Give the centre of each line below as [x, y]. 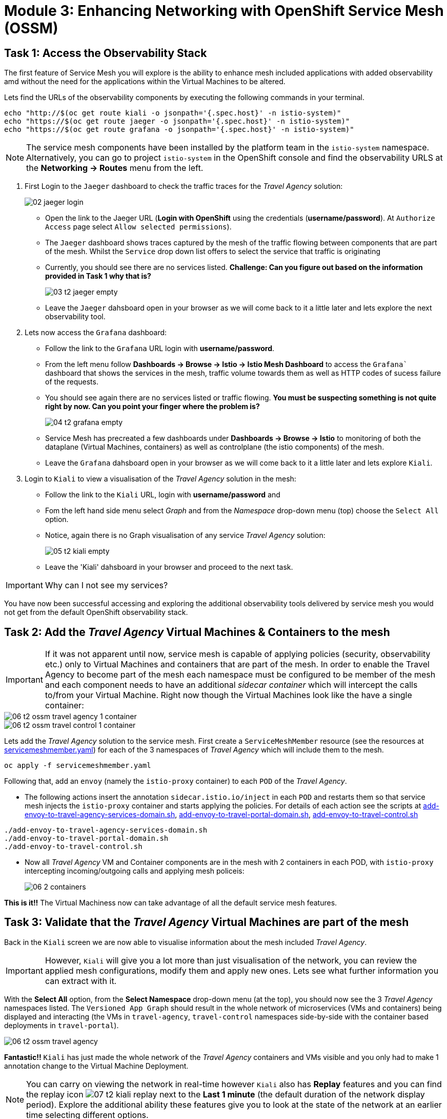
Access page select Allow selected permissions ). [138, 227]
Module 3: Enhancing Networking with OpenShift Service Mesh [224, 11]
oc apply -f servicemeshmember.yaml [78, 766]
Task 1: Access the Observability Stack [106, 53]
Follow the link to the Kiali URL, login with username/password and [163, 495]
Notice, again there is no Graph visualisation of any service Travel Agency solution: [185, 535]
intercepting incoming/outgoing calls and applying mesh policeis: [135, 871]
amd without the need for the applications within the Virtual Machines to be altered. [145, 82]
